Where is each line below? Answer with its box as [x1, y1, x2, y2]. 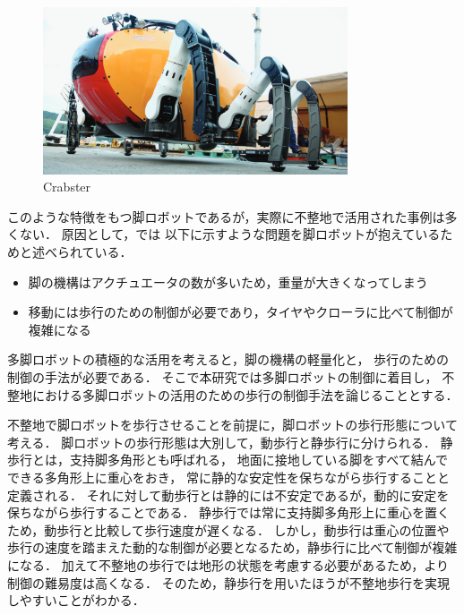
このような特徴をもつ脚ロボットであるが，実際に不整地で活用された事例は [7, 207, 445, 226]
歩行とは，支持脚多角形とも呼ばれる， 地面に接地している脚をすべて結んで [7, 450, 448, 469]
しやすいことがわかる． [7, 591, 145, 610]
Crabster [43, 177, 91, 196]
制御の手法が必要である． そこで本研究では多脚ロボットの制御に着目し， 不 [7, 367, 455, 386]
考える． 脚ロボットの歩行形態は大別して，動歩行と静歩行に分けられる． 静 [7, 432, 453, 451]
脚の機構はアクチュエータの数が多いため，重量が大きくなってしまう [28, 272, 428, 291]
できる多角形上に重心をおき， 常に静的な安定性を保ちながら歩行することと [7, 467, 450, 486]
